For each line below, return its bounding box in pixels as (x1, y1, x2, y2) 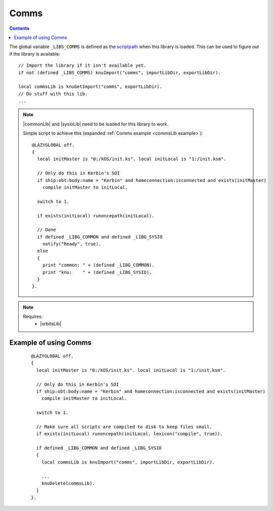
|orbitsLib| (40, 320, 62, 327)
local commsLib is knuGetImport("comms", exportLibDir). (18, 84, 163, 89)
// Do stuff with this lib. (18, 91, 88, 97)
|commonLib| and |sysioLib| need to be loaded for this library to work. (23, 121, 169, 127)
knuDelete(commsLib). (41, 481, 96, 486)
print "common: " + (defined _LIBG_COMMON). (42, 262, 155, 268)
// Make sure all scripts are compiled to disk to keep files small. (36, 424, 212, 430)
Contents (9, 25, 30, 31)
